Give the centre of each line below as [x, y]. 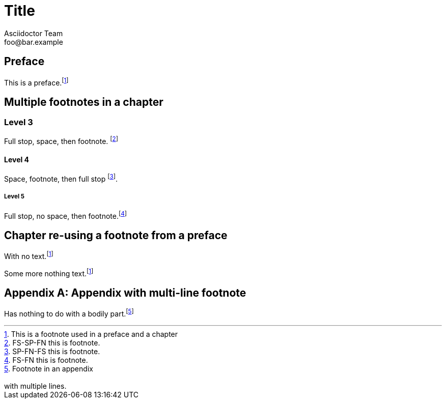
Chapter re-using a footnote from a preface [116, 235]
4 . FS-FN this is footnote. [46, 360]
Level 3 [19, 122]
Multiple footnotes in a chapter [84, 102]
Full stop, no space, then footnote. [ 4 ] [65, 215]
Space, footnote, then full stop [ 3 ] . [61, 178]
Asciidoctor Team [34, 33]
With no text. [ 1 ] [29, 255]
